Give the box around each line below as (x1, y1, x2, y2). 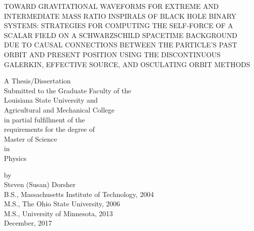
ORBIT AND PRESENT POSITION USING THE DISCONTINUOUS (4, 49, 221, 59)
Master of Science (4, 133, 57, 144)
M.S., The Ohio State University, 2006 (4, 198, 120, 209)
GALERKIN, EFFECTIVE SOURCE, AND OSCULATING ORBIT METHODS (4, 59, 251, 69)
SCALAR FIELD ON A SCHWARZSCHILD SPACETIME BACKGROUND (4, 30, 238, 40)
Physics (4, 153, 27, 163)
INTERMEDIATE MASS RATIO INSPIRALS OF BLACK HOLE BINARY (4, 10, 237, 21)
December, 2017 (4, 218, 52, 228)
